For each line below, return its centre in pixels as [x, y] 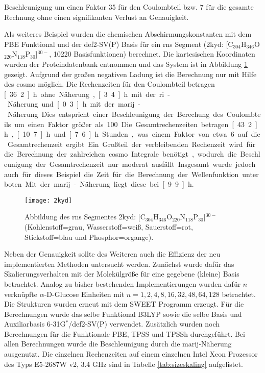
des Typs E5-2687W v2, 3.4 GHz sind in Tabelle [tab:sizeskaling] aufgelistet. [124, 364]
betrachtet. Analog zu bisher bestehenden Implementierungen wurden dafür [123, 283]
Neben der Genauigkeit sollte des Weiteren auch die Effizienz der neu [112, 254]
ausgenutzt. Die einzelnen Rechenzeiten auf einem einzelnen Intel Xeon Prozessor [131, 354]
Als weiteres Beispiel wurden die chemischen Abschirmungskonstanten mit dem [128, 34]
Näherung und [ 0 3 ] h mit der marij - [74, 104]
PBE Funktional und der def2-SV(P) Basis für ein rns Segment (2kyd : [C [119, 44]
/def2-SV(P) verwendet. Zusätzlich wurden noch [144, 324]
